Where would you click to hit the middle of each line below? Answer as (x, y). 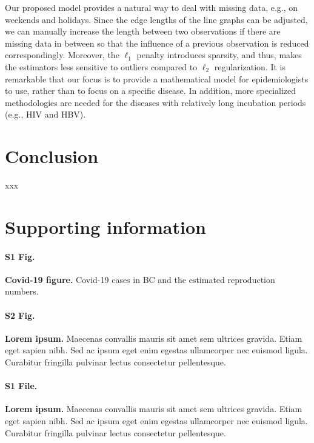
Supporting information (105, 226)
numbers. (22, 291)
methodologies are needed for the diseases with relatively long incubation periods (155, 102)
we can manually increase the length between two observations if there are (143, 31)
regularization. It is (250, 66)
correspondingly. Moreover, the (62, 55)
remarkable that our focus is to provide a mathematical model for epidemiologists (157, 78)
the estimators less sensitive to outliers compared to (101, 66)
